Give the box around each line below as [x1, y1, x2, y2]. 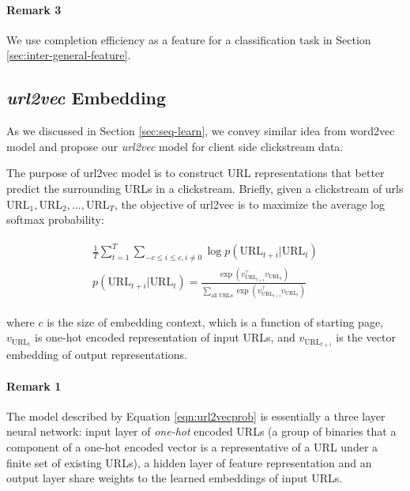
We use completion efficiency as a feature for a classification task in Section [6, 31, 371, 47]
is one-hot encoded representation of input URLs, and [35, 329, 295, 346]
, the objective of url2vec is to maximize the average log [115, 195, 385, 212]
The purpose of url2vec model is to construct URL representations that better [6, 164, 385, 181]
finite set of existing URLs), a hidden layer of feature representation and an [6, 454, 372, 470]
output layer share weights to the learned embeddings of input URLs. [6, 470, 343, 486]
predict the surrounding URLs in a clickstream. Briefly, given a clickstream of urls [6, 179, 404, 196]
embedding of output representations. [6, 346, 187, 363]
